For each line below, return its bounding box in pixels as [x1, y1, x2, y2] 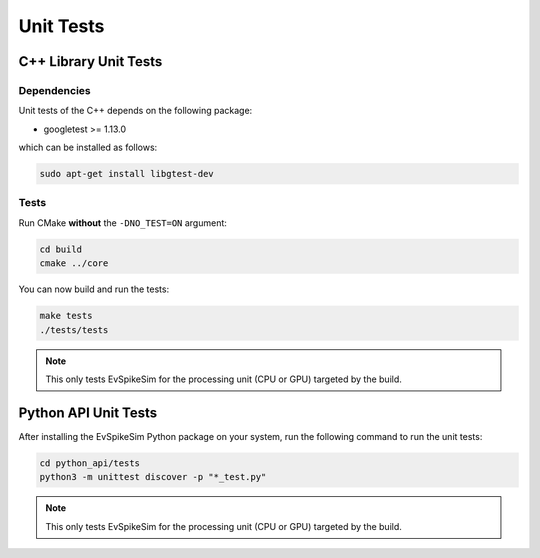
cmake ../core [39, 258, 109, 269]
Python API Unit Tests [18, 404, 158, 421]
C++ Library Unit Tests [18, 53, 163, 70]
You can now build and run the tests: [18, 283, 170, 295]
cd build [39, 243, 83, 255]
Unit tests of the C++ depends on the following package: [18, 105, 253, 117]
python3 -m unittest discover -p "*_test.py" [39, 471, 267, 483]
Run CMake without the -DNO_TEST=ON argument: [18, 216, 227, 229]
